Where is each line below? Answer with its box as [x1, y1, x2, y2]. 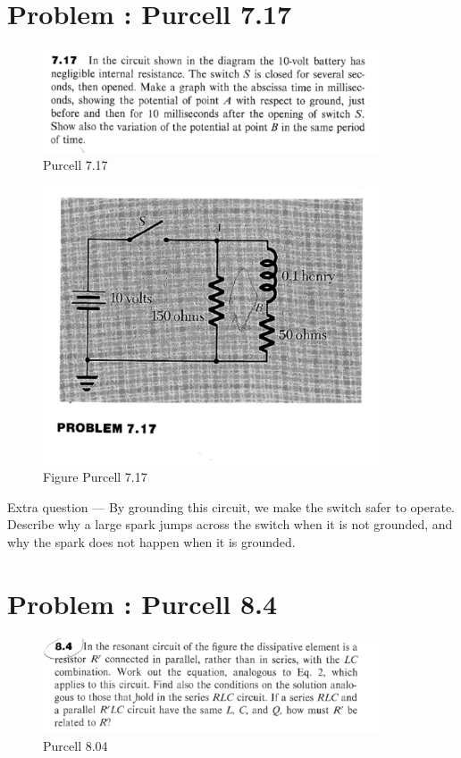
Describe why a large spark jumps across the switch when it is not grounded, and [7, 515, 453, 534]
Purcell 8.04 [43, 737, 108, 755]
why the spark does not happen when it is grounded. [7, 533, 296, 552]
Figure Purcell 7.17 [43, 467, 147, 486]
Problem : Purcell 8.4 [7, 585, 278, 621]
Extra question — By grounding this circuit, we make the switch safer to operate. [7, 497, 455, 516]
